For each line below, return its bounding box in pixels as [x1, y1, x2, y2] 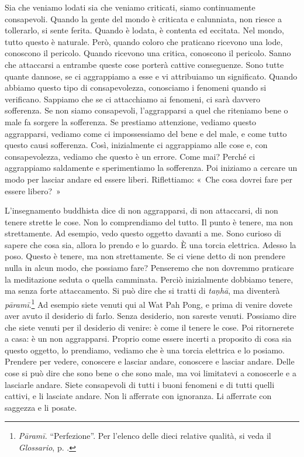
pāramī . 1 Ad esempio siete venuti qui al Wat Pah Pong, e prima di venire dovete [5, 296, 292, 310]
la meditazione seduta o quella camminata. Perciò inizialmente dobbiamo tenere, [5, 273, 293, 285]
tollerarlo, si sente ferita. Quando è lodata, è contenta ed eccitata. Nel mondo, [5, 24, 284, 36]
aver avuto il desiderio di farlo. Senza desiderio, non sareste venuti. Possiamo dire [5, 310, 296, 322]
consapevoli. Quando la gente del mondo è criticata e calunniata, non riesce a [5, 12, 282, 25]
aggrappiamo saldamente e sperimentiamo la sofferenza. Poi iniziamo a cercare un [5, 162, 298, 174]
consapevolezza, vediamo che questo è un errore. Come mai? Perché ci [5, 150, 255, 162]
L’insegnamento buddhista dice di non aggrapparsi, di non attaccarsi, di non [5, 204, 278, 217]
